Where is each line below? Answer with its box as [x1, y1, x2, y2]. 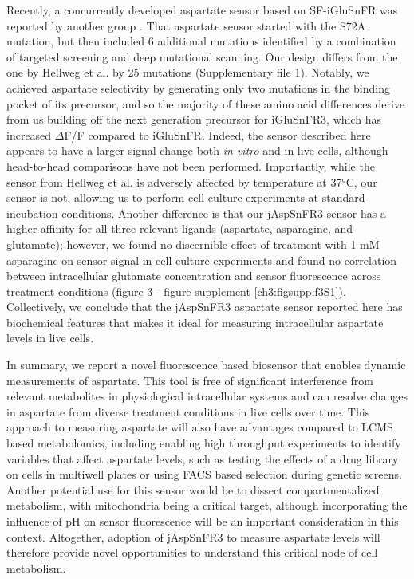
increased [6, 126, 52, 143]
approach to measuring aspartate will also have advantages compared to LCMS [6, 419, 393, 435]
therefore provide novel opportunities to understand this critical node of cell [6, 544, 378, 561]
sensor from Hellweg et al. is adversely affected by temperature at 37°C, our [6, 173, 377, 190]
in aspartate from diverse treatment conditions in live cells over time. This [6, 403, 370, 419]
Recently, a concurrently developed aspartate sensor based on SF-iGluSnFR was [6, 2, 398, 18]
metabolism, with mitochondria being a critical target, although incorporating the [6, 497, 408, 514]
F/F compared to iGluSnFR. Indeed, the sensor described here [64, 126, 371, 143]
